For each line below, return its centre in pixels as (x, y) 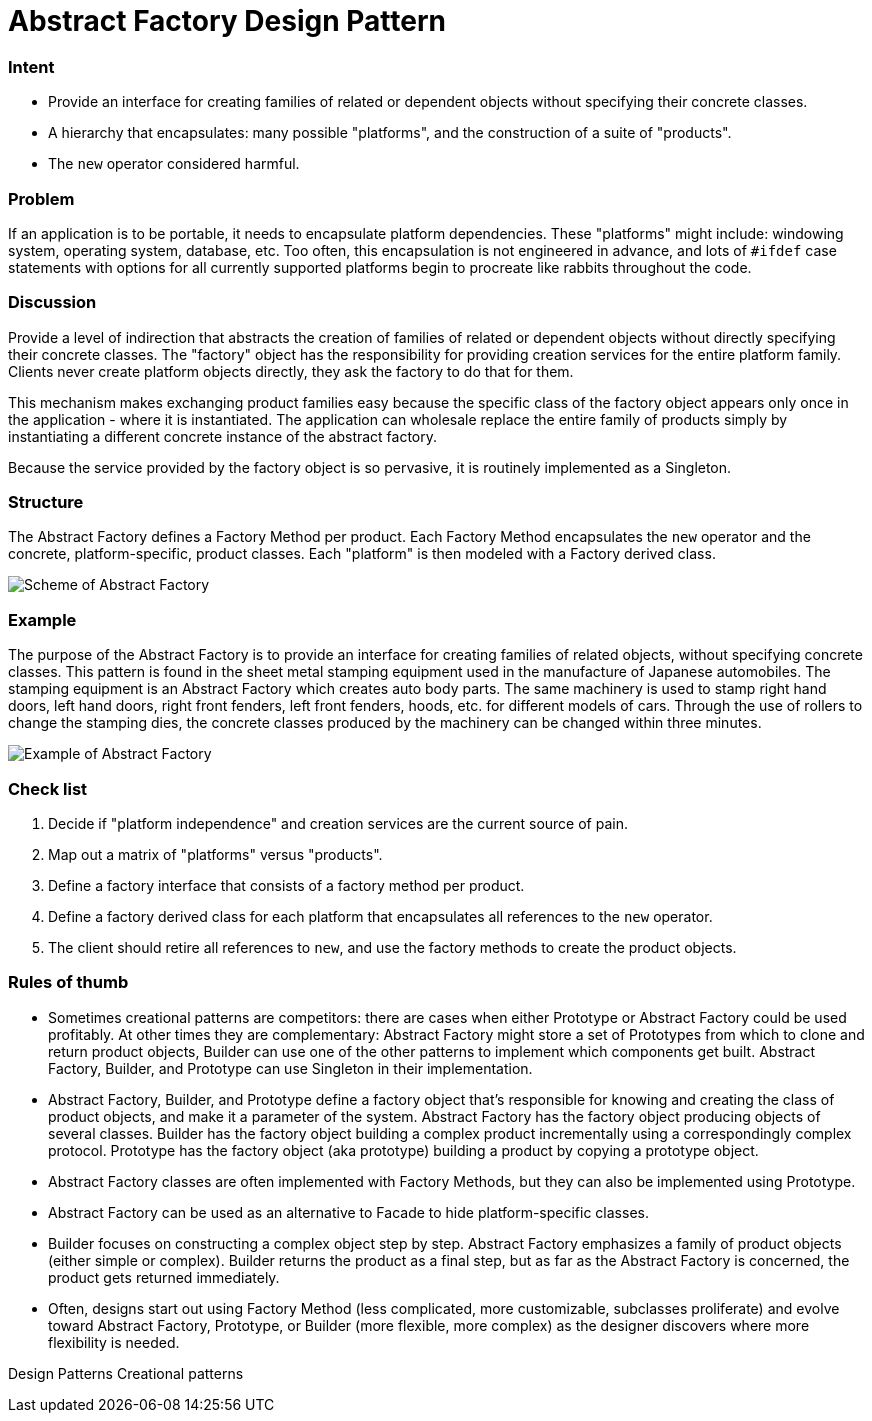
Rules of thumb (68, 982)
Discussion (52, 302)
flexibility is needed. (114, 1342)
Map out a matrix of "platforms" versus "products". (215, 854)
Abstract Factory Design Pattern (227, 21)
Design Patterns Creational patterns (126, 1373)
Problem (41, 198)
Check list (48, 788)
